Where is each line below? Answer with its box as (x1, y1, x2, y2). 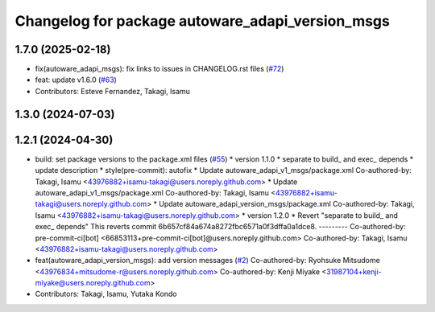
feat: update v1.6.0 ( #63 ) (35, 75, 117, 84)
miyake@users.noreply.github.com (35, 278, 151, 288)
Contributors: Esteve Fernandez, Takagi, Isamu (35, 86, 191, 96)
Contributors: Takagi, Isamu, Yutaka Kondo (35, 289, 177, 299)
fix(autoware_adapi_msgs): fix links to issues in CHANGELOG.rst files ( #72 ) (35, 64, 284, 74)
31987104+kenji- (326, 266, 382, 277)
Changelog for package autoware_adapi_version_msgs (14, 12, 390, 30)
